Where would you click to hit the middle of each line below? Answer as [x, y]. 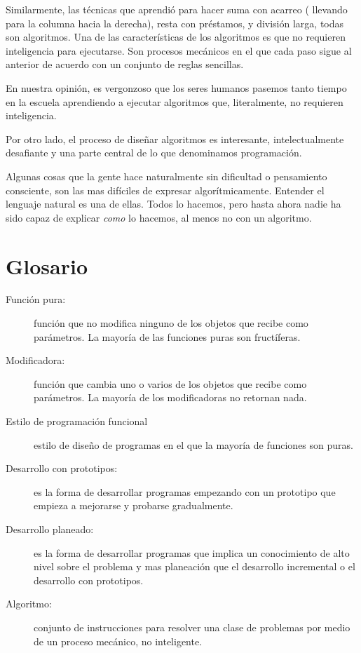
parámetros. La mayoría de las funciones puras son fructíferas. [167, 336]
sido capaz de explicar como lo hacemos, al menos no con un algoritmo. [159, 217]
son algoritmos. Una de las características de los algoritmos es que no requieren [176, 37]
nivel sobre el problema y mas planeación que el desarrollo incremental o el [195, 566]
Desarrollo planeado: [50, 529]
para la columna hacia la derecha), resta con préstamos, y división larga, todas [175, 23]
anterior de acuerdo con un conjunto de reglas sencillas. [125, 64]
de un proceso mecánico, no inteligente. [118, 641]
